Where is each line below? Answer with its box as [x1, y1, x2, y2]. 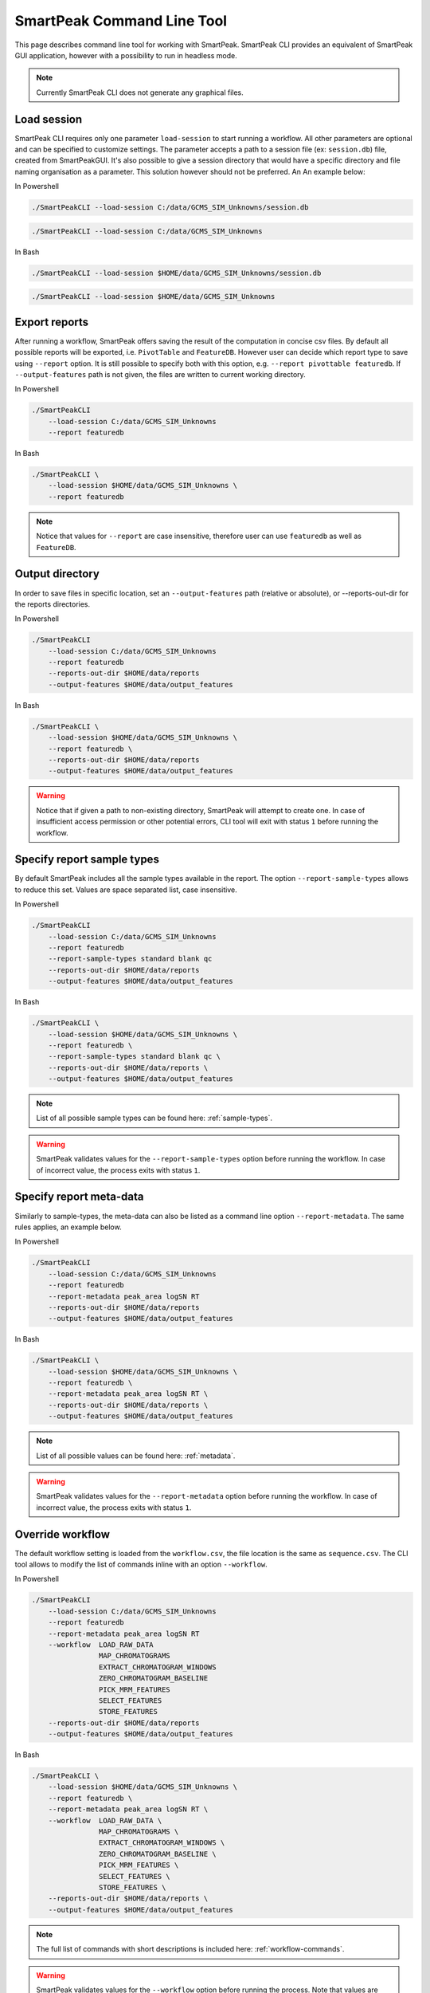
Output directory [14, 567, 100, 581]
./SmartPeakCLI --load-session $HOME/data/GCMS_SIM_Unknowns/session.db [31, 268, 322, 277]
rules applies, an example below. [14, 1222, 123, 1232]
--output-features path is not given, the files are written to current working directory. [14, 369, 306, 379]
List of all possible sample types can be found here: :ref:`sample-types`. [36, 1113, 273, 1123]
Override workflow [14, 1527, 111, 1541]
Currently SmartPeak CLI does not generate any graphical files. [36, 88, 244, 97]
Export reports [14, 315, 89, 328]
